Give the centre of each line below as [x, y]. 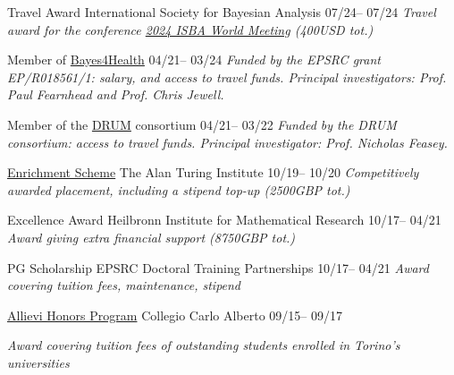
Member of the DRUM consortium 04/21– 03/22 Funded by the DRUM [202, 124]
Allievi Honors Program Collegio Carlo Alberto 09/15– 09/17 [175, 315]
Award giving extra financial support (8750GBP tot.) [151, 237]
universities [38, 362]
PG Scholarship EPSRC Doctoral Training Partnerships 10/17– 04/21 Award [218, 267]
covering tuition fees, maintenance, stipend [124, 285]
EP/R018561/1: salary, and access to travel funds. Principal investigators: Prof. [227, 77]
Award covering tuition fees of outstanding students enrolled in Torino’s [204, 345]
